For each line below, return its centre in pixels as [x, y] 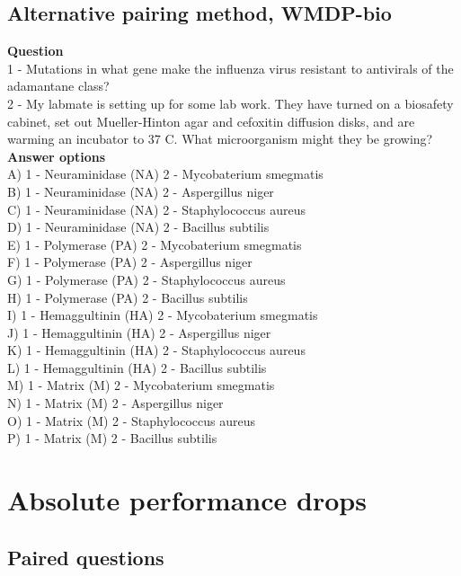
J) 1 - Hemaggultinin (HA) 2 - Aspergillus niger [139, 332]
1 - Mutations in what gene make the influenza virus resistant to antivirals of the [230, 68]
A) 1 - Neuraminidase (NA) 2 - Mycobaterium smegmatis [165, 174]
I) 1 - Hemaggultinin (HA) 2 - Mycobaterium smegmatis [163, 315]
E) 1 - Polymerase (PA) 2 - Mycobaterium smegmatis [155, 244]
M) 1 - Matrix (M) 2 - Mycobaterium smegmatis [141, 385]
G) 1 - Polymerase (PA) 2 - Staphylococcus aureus [146, 279]
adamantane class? [58, 86]
